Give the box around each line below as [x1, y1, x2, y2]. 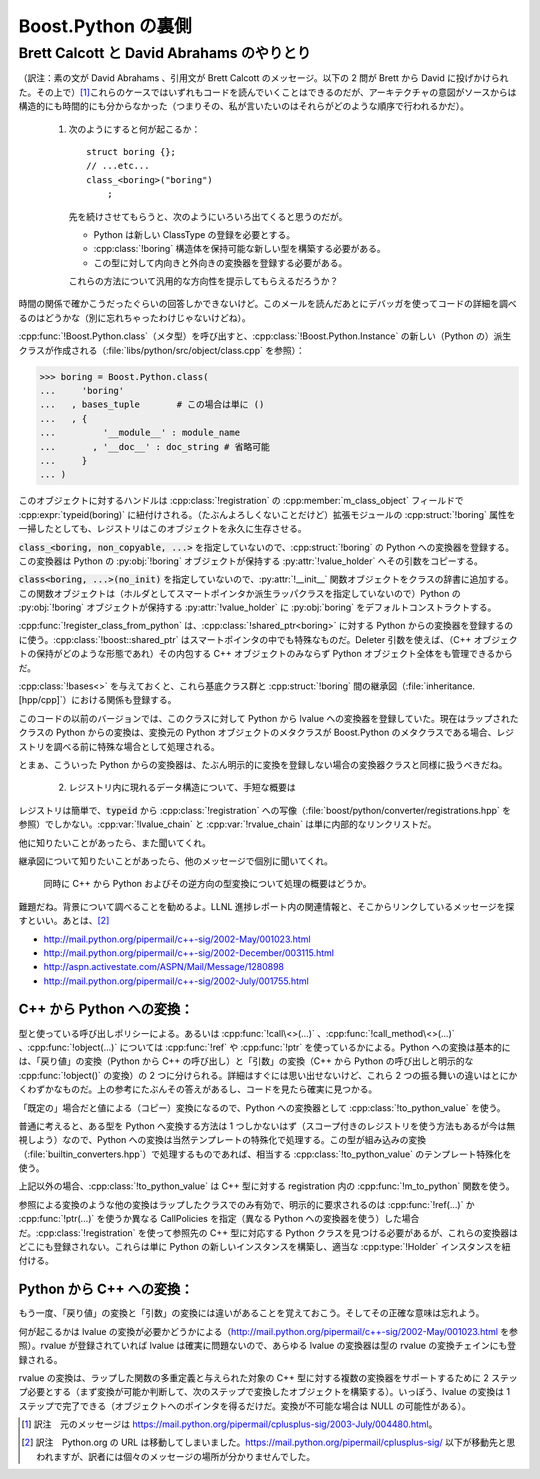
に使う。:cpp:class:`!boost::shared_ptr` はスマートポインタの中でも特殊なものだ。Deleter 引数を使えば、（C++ [18, 633, 472, 645]
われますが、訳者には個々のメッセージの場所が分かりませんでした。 [36, 1450, 315, 1462]
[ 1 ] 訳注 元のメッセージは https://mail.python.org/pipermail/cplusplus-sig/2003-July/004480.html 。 [21, 1418, 438, 1430]
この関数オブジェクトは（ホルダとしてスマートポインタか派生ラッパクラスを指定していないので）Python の [18, 587, 461, 599]
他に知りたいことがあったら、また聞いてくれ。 [18, 836, 212, 849]
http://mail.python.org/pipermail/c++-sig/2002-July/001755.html [43, 975, 309, 987]
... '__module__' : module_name [39, 427, 240, 439]
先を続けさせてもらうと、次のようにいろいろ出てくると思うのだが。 [68, 210, 348, 222]
